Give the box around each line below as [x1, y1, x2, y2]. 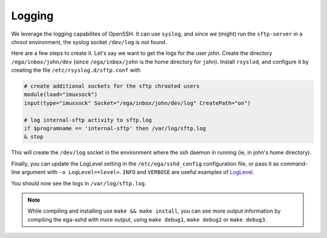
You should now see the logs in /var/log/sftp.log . [11, 179, 147, 187]
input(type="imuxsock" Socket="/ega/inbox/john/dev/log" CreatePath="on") [24, 100, 251, 106]
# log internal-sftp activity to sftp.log [24, 117, 152, 123]
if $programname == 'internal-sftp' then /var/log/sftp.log [24, 125, 206, 132]
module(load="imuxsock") [24, 91, 98, 98]
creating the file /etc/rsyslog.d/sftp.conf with [11, 66, 140, 74]
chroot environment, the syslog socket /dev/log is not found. [11, 38, 167, 45]
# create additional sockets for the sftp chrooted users [24, 83, 200, 90]
